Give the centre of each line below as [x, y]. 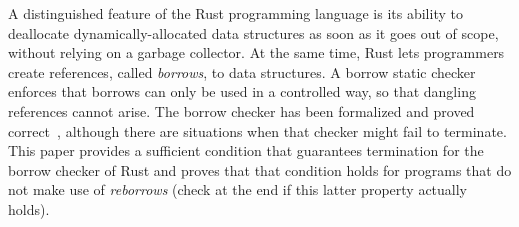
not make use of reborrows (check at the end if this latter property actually [238, 189]
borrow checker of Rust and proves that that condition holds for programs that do [260, 169]
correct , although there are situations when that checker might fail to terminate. [257, 130]
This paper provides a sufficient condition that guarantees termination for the [246, 150]
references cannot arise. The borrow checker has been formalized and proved [241, 110]
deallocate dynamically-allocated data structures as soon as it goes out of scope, [253, 32]
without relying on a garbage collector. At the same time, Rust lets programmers [256, 52]
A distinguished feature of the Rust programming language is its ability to [235, 13]
